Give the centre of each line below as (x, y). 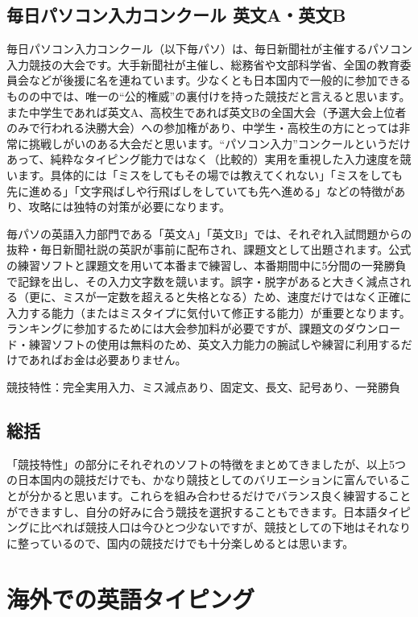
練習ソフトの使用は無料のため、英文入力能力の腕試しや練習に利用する (215, 344)
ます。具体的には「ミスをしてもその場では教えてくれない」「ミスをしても (210, 174)
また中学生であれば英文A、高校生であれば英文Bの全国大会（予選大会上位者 (207, 112)
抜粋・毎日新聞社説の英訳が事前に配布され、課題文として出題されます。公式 (209, 249)
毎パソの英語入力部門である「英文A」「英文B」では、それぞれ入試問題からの (209, 233)
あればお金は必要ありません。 (108, 360)
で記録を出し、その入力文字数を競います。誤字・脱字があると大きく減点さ (203, 281)
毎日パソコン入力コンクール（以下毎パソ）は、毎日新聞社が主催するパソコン (209, 49)
